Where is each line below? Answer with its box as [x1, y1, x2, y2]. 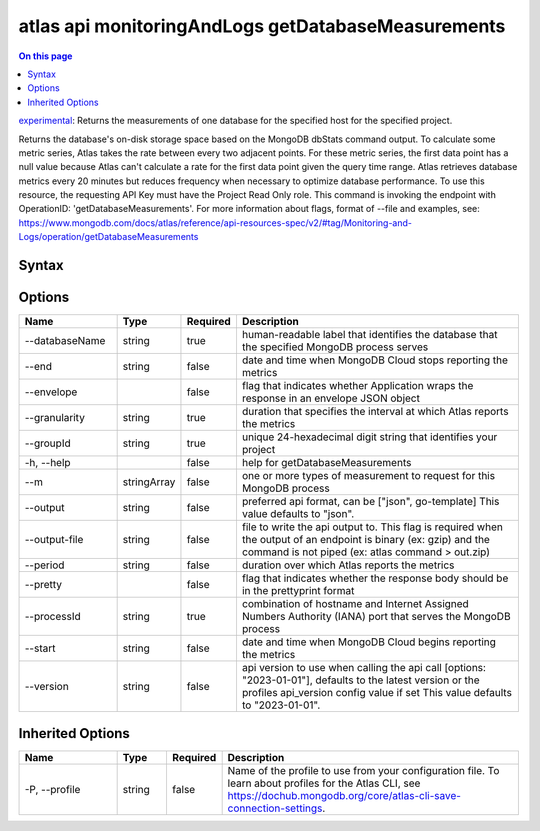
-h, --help [24, 456, 71, 470]
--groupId [24, 436, 71, 450]
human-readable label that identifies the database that [241, 328, 498, 342]
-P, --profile [24, 782, 81, 796]
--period [24, 558, 65, 572]
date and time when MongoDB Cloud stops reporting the [241, 353, 509, 367]
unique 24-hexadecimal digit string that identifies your [241, 430, 498, 444]
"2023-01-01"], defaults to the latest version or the [241, 673, 480, 687]
